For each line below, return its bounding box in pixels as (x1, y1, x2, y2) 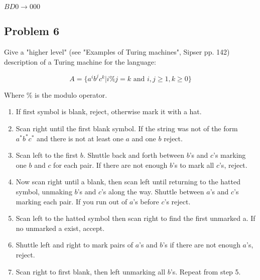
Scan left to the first (16, 150, 78, 160)
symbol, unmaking (16, 186, 72, 197)
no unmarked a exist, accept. (16, 222, 105, 233)
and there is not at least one (37, 133, 123, 143)
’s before (133, 196, 159, 206)
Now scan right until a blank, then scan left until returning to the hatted (16, 176, 240, 187)
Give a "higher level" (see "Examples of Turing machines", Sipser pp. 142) (4, 47, 230, 57)
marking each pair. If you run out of (16, 196, 127, 206)
